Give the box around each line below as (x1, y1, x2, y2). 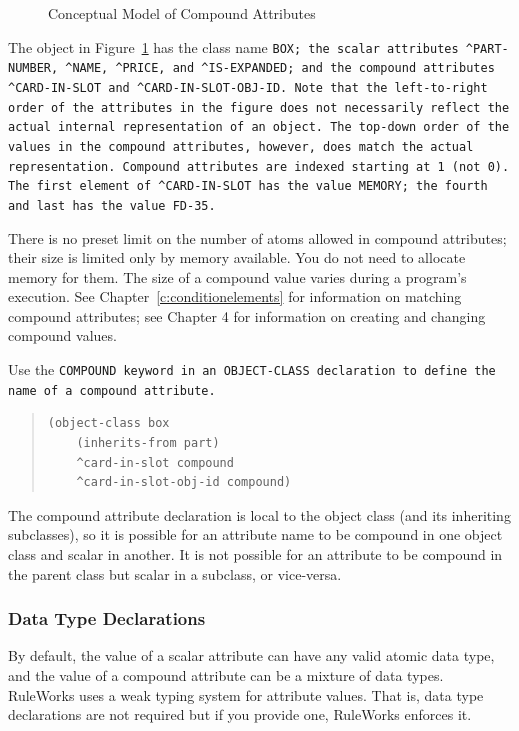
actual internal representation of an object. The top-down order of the (8, 120, 510, 135)
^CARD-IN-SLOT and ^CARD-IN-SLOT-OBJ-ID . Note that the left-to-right (8, 80, 488, 95)
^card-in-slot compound (76, 455, 234, 470)
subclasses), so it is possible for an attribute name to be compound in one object (8, 524, 503, 545)
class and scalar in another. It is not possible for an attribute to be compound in (8, 543, 503, 564)
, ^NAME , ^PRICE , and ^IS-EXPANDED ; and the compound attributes (50, 61, 495, 76)
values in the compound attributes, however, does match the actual (8, 139, 474, 154)
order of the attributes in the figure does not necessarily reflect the (8, 100, 510, 115)
